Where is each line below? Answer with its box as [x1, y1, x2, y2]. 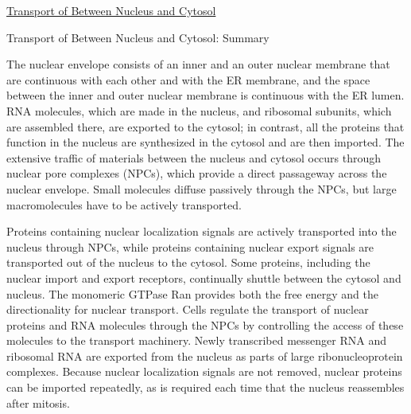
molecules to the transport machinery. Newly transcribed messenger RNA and [6, 332, 386, 349]
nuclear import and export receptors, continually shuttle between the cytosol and [6, 269, 401, 286]
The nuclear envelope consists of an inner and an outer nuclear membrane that [6, 56, 390, 72]
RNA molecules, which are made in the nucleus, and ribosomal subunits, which [6, 102, 392, 119]
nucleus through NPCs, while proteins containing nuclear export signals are [6, 238, 374, 255]
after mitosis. [6, 394, 70, 411]
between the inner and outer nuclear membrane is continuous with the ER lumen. [6, 87, 405, 103]
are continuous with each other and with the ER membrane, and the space [6, 71, 370, 88]
